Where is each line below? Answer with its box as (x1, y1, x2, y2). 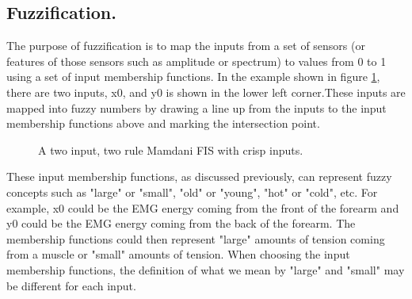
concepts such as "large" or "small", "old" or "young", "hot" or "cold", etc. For (6, 183, 378, 200)
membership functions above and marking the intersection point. (6, 115, 320, 132)
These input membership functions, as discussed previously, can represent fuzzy (6, 168, 392, 185)
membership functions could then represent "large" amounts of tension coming (6, 230, 385, 247)
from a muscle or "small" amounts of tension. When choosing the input (6, 246, 350, 263)
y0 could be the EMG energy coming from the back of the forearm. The (6, 215, 356, 232)
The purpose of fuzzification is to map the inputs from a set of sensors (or (6, 37, 365, 54)
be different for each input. (6, 277, 136, 293)
